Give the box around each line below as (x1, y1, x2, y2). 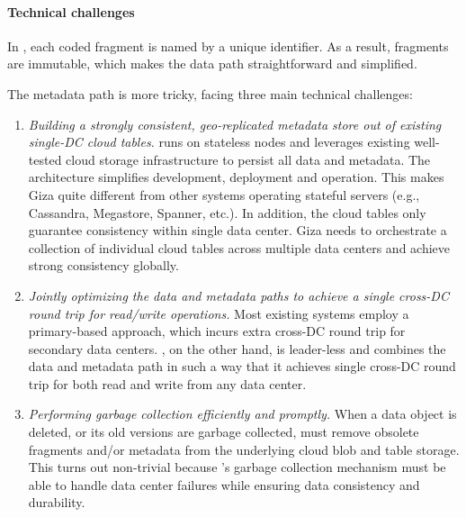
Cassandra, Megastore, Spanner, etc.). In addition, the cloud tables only (28, 203, 426, 222)
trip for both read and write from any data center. (28, 374, 307, 393)
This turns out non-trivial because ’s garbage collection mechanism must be (28, 458, 446, 476)
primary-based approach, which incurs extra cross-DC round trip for (28, 322, 406, 340)
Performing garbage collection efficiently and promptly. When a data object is (28, 404, 457, 423)
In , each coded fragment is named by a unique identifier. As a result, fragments (7, 36, 449, 55)
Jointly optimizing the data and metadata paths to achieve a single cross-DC (28, 286, 449, 304)
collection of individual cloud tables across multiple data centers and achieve (28, 238, 451, 257)
